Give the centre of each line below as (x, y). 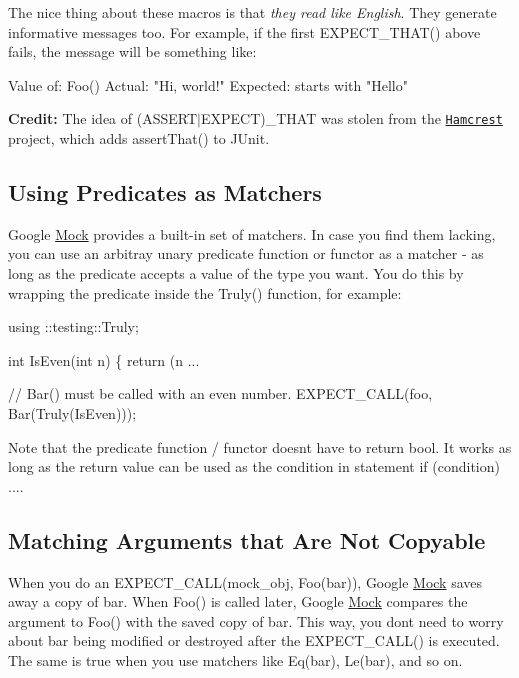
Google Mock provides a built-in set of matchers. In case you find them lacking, (252, 233)
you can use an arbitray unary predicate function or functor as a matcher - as (246, 253)
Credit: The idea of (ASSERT (103, 118)
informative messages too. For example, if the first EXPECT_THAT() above (244, 31)
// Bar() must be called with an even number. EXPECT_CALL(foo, (220, 393)
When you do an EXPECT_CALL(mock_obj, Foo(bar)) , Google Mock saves (245, 581)
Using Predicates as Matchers (165, 192)
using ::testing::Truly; (73, 326)
